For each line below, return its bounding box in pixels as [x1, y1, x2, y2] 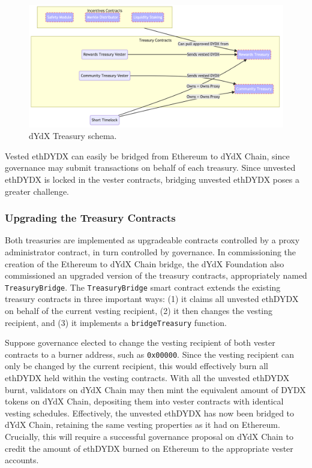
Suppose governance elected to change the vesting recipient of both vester [5, 336, 275, 349]
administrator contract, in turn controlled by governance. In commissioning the [5, 245, 296, 258]
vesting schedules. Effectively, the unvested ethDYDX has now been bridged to [5, 406, 295, 419]
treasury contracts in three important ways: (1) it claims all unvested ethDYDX [5, 292, 299, 305]
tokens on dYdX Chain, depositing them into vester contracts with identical [5, 395, 284, 407]
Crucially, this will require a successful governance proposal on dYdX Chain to [5, 430, 293, 443]
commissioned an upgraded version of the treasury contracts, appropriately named [5, 269, 307, 282]
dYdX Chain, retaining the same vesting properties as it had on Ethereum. [5, 418, 280, 431]
